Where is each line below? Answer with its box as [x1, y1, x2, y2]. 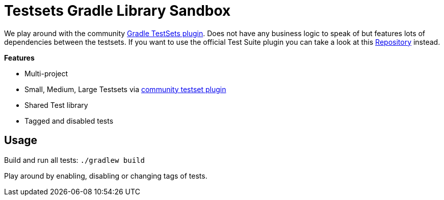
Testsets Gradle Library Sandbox [4, 2, 231, 19]
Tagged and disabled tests [24, 116, 114, 125]
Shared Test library [24, 100, 88, 109]
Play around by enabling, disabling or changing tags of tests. [4, 171, 207, 180]
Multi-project [24, 69, 68, 78]
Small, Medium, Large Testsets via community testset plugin [24, 84, 226, 94]
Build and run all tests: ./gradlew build [4, 155, 145, 164]
